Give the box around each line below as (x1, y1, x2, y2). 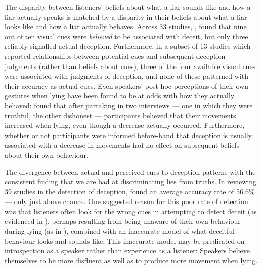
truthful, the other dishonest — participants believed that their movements (5, 110, 236, 120)
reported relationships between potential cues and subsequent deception (5, 50, 226, 61)
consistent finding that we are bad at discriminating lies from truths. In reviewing (5, 176, 257, 187)
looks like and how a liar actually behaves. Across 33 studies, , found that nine (5, 21, 247, 32)
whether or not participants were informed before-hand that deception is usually (5, 129, 252, 140)
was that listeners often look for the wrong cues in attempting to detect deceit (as (5, 206, 257, 216)
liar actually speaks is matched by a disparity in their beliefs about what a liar (5, 11, 247, 22)
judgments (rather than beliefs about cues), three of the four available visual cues (5, 60, 256, 71)
